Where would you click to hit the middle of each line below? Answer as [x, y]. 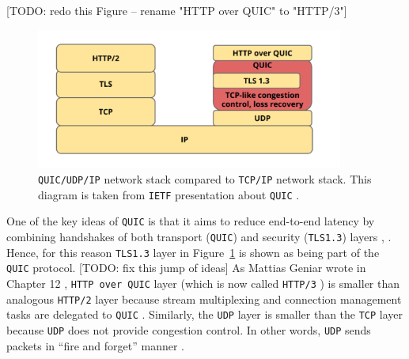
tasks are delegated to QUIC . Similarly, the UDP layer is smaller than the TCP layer [205, 314]
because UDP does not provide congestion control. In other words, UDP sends [189, 329]
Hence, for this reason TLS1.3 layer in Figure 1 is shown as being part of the [193, 252]
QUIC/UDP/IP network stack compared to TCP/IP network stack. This [205, 178]
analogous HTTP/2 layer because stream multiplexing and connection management [204, 299]
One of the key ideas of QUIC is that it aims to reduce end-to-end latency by [191, 221]
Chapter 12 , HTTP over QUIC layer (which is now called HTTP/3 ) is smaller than [203, 283]
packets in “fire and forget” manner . [95, 345]
